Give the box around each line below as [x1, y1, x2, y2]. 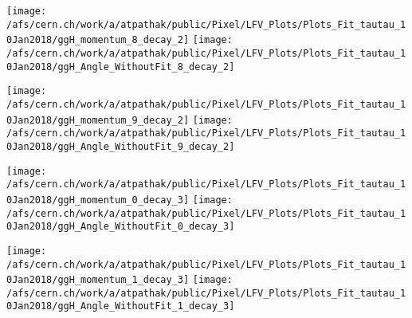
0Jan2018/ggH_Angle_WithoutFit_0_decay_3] [6, 221, 235, 233]
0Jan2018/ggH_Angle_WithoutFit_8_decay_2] [6, 61, 235, 73]
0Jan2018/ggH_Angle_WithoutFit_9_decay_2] [6, 140, 235, 152]
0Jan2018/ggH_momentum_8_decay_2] [6, 34, 190, 46]
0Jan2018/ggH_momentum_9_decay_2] [6, 114, 190, 126]
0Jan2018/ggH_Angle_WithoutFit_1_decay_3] [6, 300, 235, 312]
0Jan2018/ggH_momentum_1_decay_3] [6, 274, 190, 286]
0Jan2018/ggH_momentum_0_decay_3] [6, 194, 190, 206]
